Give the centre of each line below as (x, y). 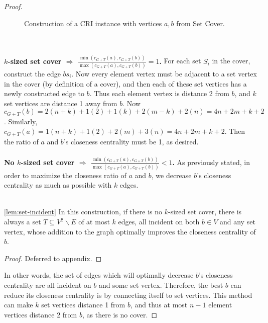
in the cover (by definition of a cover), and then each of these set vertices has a (125, 83)
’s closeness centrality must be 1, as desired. (131, 141)
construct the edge (32, 73)
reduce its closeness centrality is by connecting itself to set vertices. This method (128, 295)
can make (19, 305)
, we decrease (171, 175)
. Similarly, (21, 121)
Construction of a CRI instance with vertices (93, 23)
